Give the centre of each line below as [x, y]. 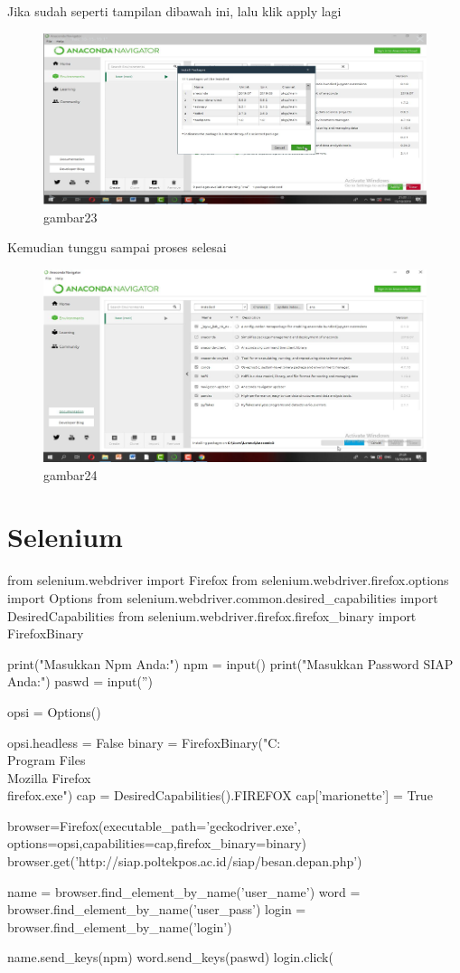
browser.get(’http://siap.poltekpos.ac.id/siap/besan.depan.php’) [185, 861]
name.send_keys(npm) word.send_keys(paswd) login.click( [170, 957]
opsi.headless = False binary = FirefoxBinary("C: [144, 742]
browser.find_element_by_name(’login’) [120, 926]
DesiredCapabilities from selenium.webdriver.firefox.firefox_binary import [212, 615]
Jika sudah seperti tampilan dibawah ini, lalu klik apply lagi [174, 11]
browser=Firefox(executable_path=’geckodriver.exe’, [154, 825]
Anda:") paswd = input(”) [80, 681]
